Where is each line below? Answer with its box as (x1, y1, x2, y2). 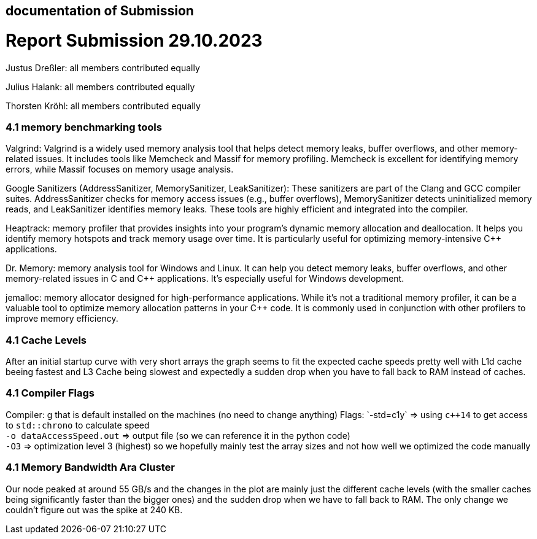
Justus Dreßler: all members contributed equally (6, 62, 200, 73)
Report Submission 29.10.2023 (6, 29, 263, 51)
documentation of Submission (6, 3, 194, 18)
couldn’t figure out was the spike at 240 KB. (6, 504, 183, 515)
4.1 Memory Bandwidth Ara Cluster (6, 461, 175, 474)
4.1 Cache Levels (6, 333, 87, 346)
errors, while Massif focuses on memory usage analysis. (6, 164, 234, 175)
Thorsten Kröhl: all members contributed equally (6, 100, 201, 111)
